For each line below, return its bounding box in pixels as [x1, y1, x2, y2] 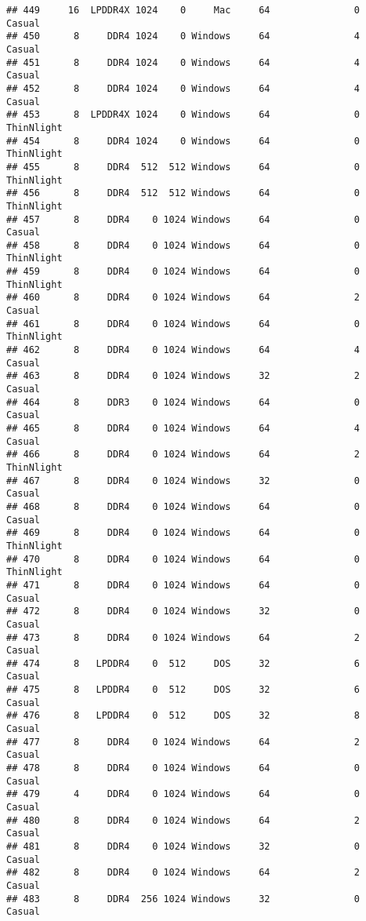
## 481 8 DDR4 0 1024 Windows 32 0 [6, 841, 361, 852]
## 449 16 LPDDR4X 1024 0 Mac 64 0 [6, 5, 361, 16]
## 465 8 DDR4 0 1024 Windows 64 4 [6, 423, 361, 434]
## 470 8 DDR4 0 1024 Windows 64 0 [6, 553, 361, 565]
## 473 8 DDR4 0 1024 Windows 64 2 [6, 632, 361, 643]
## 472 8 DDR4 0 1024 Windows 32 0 [6, 606, 361, 617]
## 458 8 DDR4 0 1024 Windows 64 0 [6, 239, 361, 251]
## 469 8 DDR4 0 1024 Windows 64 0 [6, 527, 361, 539]
